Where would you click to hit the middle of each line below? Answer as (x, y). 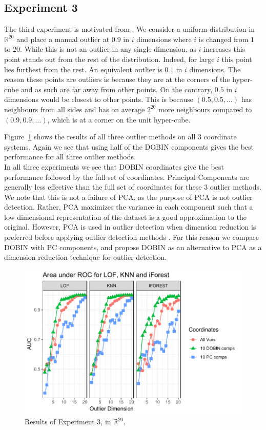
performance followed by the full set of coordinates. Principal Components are (127, 177)
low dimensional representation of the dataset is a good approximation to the (125, 217)
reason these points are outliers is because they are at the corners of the (117, 79)
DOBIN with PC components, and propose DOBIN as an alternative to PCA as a (133, 247)
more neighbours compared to (205, 109)
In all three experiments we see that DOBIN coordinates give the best (114, 166)
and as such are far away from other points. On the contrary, (117, 89)
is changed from (223, 39)
